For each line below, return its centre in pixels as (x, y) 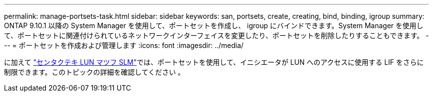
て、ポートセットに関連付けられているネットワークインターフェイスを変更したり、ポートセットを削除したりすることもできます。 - (216, 35)
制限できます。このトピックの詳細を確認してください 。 (94, 72)
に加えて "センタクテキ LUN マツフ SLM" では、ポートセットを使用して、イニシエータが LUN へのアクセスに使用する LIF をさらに (214, 62)
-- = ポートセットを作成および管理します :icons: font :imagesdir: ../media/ (124, 45)
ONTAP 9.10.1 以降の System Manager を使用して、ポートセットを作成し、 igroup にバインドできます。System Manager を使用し (214, 25)
